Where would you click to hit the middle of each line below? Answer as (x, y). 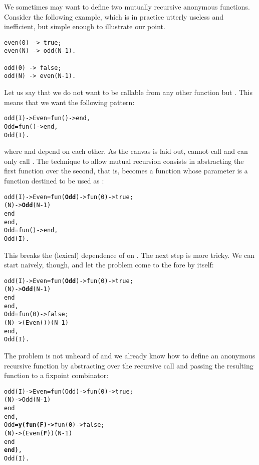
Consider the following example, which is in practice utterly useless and (114, 16)
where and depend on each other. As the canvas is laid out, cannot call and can (126, 151)
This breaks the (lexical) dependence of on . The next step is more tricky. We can (129, 255)
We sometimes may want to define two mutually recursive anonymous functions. (127, 7)
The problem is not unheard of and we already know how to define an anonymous (130, 355)
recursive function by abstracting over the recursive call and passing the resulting (129, 365)
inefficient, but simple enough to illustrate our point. (85, 26)
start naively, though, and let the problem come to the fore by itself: (109, 265)
